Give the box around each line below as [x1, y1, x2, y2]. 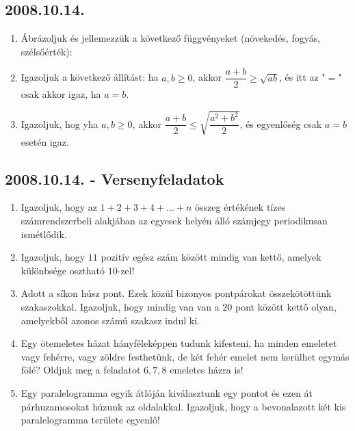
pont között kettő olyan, [235, 299, 337, 313]
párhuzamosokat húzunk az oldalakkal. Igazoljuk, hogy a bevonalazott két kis [21, 399, 346, 413]
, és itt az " [279, 70, 326, 84]
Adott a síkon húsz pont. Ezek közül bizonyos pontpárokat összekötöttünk [21, 286, 332, 300]
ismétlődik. [21, 226, 67, 241]
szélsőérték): [21, 44, 73, 58]
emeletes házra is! [170, 363, 244, 377]
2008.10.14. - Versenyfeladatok [5, 168, 224, 189]
